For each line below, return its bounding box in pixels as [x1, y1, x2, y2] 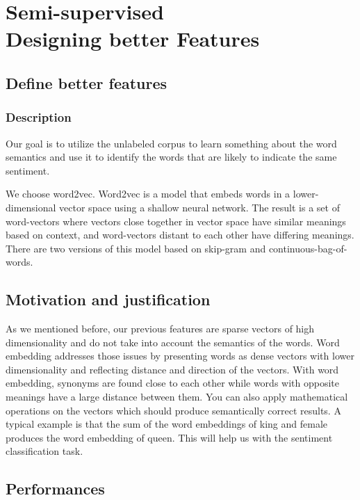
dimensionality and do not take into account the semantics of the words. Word [6, 334, 340, 349]
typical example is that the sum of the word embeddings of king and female [6, 417, 328, 431]
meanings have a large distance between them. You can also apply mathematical [6, 389, 348, 404]
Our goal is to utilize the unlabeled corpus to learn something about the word [6, 136, 337, 150]
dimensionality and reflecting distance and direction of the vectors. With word [6, 362, 339, 376]
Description [6, 108, 72, 126]
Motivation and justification [6, 289, 211, 310]
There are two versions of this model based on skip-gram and [6, 241, 266, 255]
